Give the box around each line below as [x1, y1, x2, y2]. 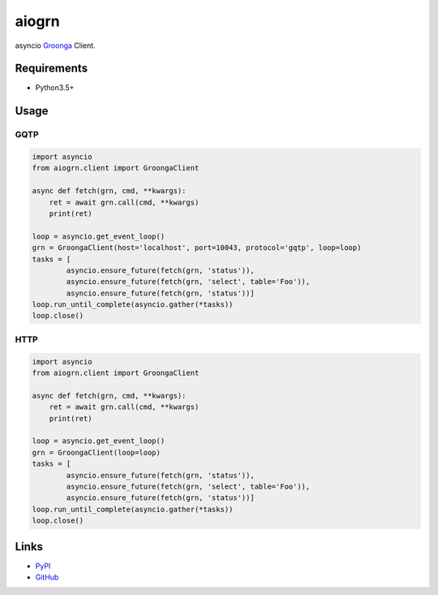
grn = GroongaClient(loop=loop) [32, 447, 161, 457]
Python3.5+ [35, 83, 75, 93]
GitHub [35, 572, 59, 582]
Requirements [15, 62, 88, 75]
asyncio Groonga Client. [15, 41, 97, 50]
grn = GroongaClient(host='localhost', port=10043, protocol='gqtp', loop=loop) [32, 244, 362, 252]
